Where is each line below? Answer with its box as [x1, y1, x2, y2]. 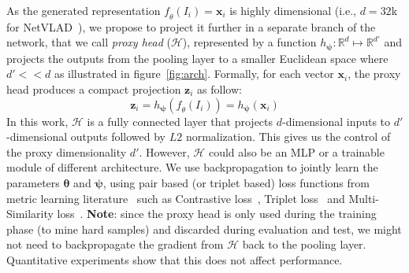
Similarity [6, 205, 54, 222]
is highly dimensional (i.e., [229, 2, 357, 18]
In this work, [6, 113, 69, 129]
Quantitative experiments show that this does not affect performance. [6, 251, 343, 267]
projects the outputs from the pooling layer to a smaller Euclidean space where [6, 50, 389, 66]
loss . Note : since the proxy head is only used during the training [57, 205, 377, 222]
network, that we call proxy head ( [6, 34, 171, 50]
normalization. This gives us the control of [185, 128, 391, 145]
